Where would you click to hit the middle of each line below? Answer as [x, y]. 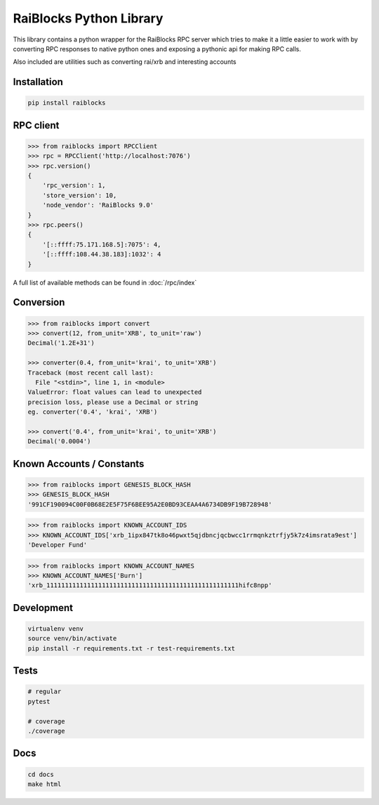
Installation [38, 82]
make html [45, 784]
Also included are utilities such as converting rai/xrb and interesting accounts [125, 62]
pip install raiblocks [67, 103]
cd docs [41, 774]
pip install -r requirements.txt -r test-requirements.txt [131, 648]
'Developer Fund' [58, 545]
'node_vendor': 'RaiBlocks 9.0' [98, 205]
